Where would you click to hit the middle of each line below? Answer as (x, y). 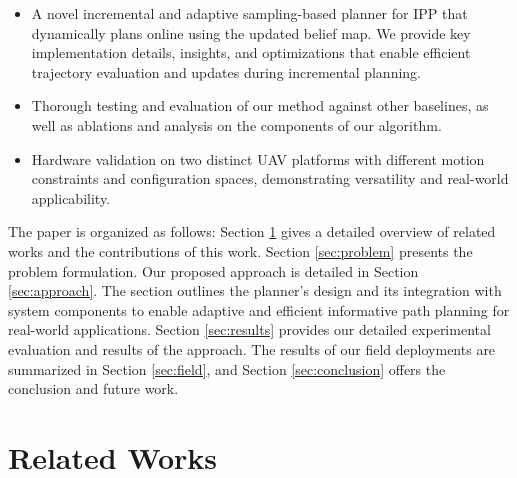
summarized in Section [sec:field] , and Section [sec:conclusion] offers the (227, 368)
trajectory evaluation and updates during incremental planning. (226, 71)
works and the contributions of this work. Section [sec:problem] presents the (240, 250)
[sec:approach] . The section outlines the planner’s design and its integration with (255, 290)
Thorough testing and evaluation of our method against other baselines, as (260, 105)
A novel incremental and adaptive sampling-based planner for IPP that (249, 13)
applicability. (71, 197)
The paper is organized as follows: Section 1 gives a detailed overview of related (252, 231)
